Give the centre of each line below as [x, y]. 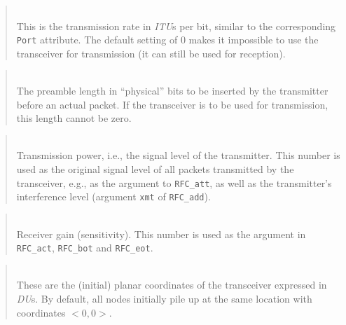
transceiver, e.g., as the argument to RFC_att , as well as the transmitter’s [174, 182]
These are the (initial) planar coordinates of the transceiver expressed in [172, 285]
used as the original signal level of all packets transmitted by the [155, 169]
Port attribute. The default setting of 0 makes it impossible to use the [167, 40]
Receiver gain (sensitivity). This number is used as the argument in [161, 234]
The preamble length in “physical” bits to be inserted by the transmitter [172, 91]
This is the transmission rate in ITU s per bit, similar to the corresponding [176, 26]
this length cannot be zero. [74, 118]
